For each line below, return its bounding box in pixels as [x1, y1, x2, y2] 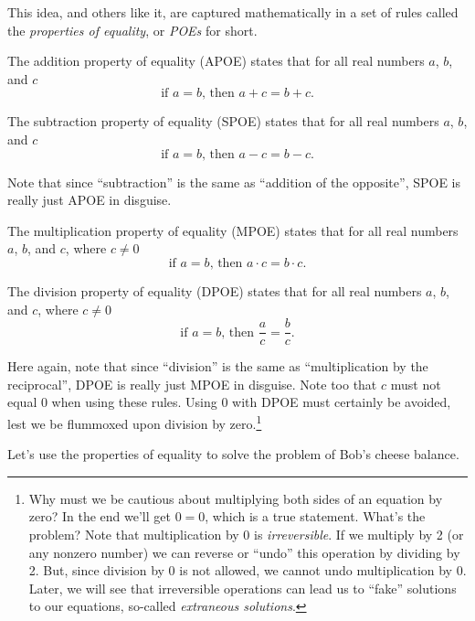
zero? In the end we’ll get [28, 507, 171, 526]
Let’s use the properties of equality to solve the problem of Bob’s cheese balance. [7, 444, 459, 464]
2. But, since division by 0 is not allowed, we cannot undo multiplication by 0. [28, 561, 467, 580]
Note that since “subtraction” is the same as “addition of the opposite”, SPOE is [7, 172, 461, 191]
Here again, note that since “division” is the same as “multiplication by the [7, 357, 428, 376]
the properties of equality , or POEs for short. [7, 20, 258, 39]
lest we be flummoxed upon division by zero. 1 [7, 411, 262, 433]
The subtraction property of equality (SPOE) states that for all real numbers [7, 112, 439, 131]
